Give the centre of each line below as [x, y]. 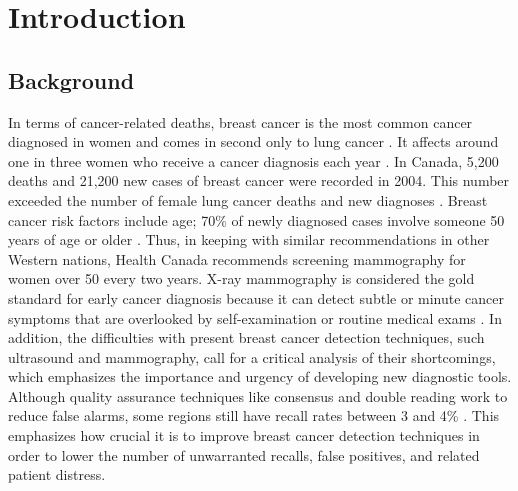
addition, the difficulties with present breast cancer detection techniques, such [246, 337]
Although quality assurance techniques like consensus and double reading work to [258, 395]
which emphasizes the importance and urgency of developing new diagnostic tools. [260, 376]
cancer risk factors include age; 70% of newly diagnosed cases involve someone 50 [256, 219]
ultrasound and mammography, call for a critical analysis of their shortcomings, [252, 356]
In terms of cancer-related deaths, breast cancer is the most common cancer [240, 121]
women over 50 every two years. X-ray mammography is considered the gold [241, 278]
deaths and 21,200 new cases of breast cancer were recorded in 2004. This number [259, 180]
